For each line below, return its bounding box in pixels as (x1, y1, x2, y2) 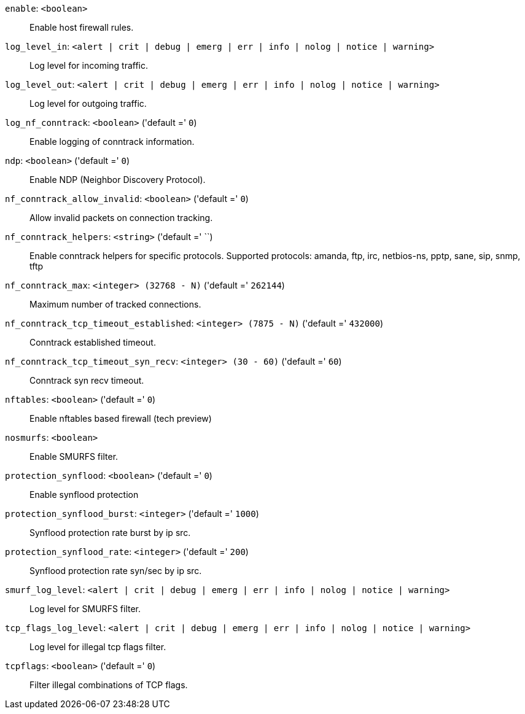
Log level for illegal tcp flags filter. (29, 642, 166, 652)
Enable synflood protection (29, 489, 139, 500)
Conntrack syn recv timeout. (29, 375, 144, 386)
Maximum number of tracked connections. (29, 299, 201, 309)
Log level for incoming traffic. (29, 60, 149, 71)
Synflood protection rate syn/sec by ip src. (29, 565, 202, 576)
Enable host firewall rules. (29, 22, 134, 33)
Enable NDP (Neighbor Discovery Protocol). (29, 174, 206, 185)
